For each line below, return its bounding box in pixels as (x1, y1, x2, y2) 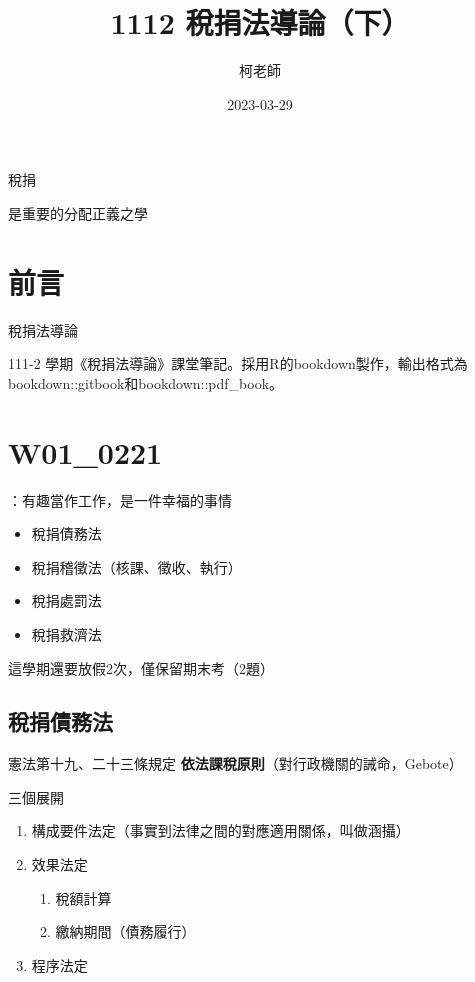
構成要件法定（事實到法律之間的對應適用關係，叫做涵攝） (31, 820, 410, 841)
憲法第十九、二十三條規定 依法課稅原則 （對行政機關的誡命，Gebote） (8, 753, 463, 774)
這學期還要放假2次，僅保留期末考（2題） (8, 657, 274, 678)
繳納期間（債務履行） (55, 921, 196, 942)
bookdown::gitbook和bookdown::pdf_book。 (8, 372, 284, 393)
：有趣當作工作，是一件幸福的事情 (8, 489, 232, 510)
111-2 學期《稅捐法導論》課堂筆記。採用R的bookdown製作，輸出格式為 (8, 353, 468, 374)
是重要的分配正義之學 (8, 202, 148, 223)
